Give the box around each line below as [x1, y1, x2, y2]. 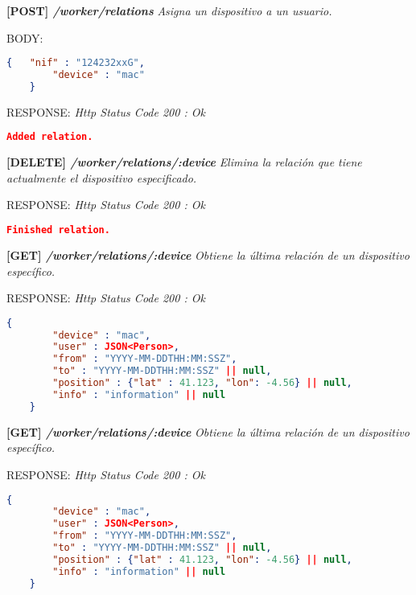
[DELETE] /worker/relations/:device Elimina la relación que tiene [6, 154, 362, 170]
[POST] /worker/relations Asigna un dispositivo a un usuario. [6, 2, 332, 18]
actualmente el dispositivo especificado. [6, 169, 197, 186]
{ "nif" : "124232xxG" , [6, 57, 145, 69]
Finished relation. [6, 224, 110, 236]
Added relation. [6, 131, 93, 143]
